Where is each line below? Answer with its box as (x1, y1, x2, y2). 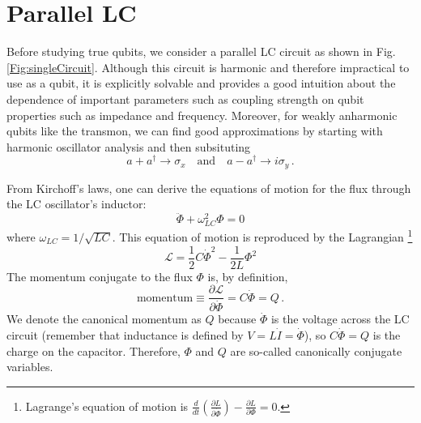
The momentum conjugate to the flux (6, 267, 193, 284)
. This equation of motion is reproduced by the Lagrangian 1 (112, 226, 413, 246)
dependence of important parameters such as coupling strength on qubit (6, 90, 364, 107)
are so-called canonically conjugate (230, 342, 402, 359)
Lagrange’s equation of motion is (25, 397, 189, 414)
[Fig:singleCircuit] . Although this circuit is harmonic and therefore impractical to (6, 58, 410, 75)
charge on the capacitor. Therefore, (6, 342, 181, 359)
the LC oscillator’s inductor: (6, 195, 147, 212)
